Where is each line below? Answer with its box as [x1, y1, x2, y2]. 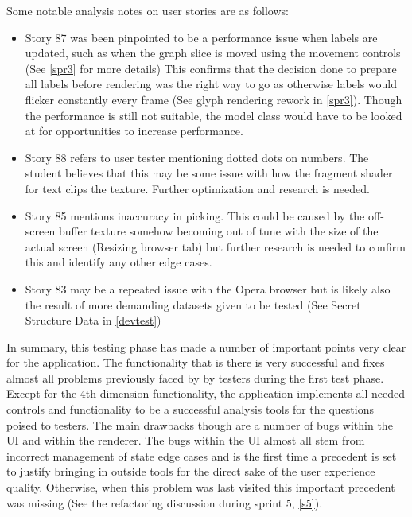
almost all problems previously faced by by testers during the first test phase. [6, 369, 384, 386]
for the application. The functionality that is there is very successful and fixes [6, 354, 385, 371]
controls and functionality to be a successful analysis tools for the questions [6, 401, 374, 418]
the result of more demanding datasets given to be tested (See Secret [25, 296, 361, 313]
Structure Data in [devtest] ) [25, 312, 161, 328]
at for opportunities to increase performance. [25, 122, 243, 139]
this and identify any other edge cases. [25, 254, 212, 270]
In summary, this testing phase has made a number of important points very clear [6, 338, 406, 355]
